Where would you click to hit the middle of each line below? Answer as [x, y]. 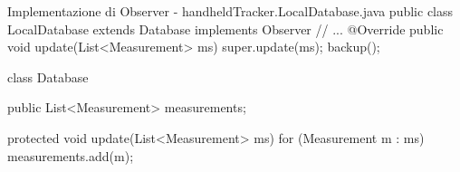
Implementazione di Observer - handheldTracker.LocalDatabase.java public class [230, 11]
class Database [48, 76]
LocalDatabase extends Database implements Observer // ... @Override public [225, 29]
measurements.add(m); [71, 155]
